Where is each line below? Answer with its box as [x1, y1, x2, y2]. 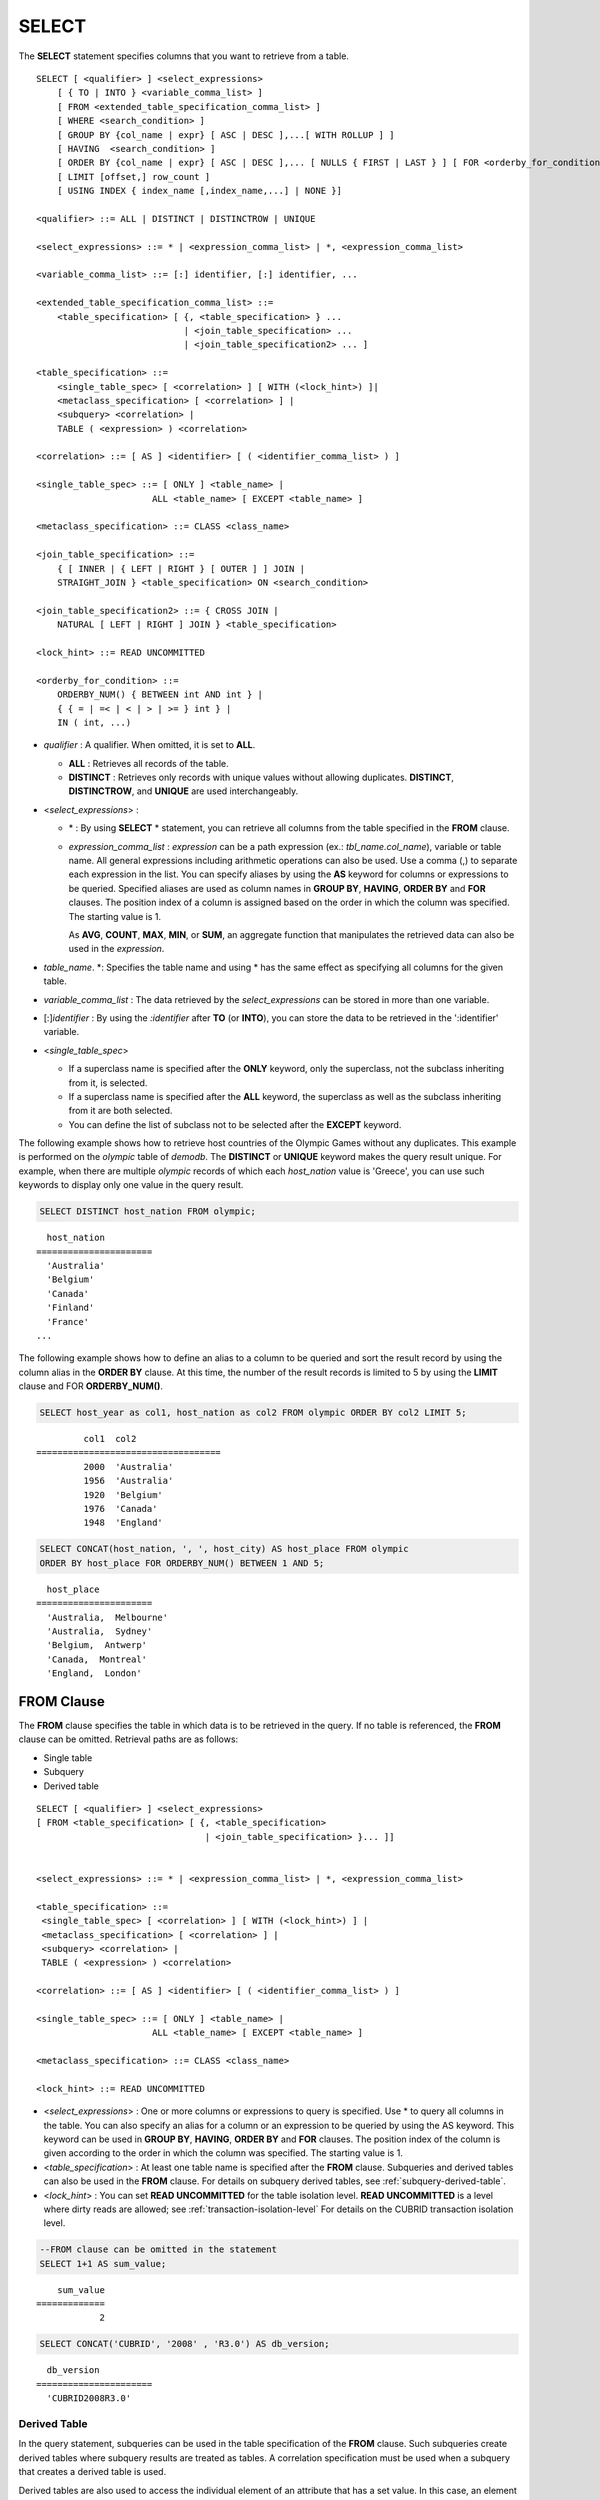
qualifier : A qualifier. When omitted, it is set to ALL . [43, 739, 256, 751]
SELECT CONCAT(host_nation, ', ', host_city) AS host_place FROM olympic [39, 1543, 409, 1555]
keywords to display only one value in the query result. [18, 1179, 244, 1191]
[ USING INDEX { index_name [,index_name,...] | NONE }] [56, 185, 342, 197]
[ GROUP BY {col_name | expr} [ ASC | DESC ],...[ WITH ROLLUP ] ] [56, 129, 395, 140]
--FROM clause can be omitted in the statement [39, 2244, 277, 2255]
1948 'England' [83, 1517, 164, 1529]
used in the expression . [68, 943, 165, 955]
